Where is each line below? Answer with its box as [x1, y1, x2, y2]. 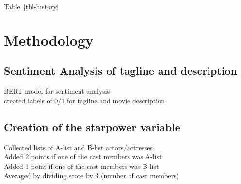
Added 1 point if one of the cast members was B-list [4, 161, 159, 171]
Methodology [4, 30, 94, 50]
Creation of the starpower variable [4, 119, 180, 134]
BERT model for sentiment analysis [4, 86, 110, 96]
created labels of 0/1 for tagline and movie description [4, 95, 165, 105]
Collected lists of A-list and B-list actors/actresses [4, 142, 153, 152]
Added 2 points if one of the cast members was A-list [4, 151, 162, 162]
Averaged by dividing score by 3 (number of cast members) [4, 170, 179, 181]
